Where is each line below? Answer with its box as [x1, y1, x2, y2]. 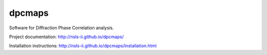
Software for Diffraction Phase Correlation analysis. [9, 25, 114, 31]
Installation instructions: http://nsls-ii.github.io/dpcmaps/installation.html [9, 43, 157, 49]
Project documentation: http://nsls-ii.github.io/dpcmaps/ [9, 34, 124, 40]
